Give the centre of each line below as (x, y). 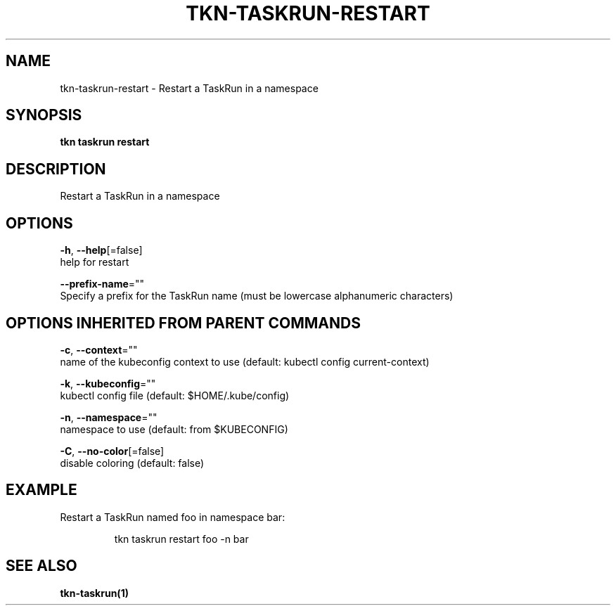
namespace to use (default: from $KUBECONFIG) (174, 429)
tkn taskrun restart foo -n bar (181, 539)
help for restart (95, 262)
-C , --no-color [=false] (112, 451)
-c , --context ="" (99, 349)
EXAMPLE (41, 490)
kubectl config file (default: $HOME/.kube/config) (175, 395)
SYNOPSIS (44, 115)
